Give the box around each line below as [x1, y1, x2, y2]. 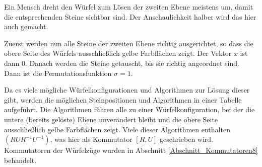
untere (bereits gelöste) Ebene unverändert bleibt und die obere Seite [4, 114, 218, 124]
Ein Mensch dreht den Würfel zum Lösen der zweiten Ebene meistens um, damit [4, 2, 253, 12]
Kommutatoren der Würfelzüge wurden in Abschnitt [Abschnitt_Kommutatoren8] [4, 145, 258, 155]
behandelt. [4, 154, 37, 165]
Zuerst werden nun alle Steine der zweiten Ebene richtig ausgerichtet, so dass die [4, 38, 253, 48]
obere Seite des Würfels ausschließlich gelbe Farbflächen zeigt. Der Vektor [4, 48, 232, 58]
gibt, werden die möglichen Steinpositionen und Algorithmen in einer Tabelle [4, 94, 242, 105]
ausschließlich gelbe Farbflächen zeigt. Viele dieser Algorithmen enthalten [4, 124, 230, 134]
